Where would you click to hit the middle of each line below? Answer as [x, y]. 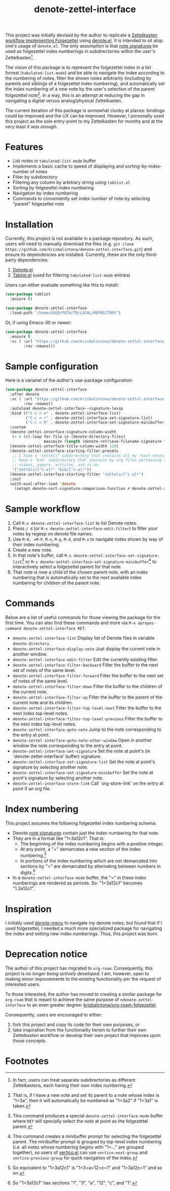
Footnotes [27, 1061]
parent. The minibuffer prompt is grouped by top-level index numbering [87, 1142]
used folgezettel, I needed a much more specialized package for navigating [84, 929]
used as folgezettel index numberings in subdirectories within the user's [80, 51]
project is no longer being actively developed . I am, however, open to [77, 974]
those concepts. [29, 1041]
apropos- [147, 623]
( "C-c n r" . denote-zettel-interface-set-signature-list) [89, 418]
